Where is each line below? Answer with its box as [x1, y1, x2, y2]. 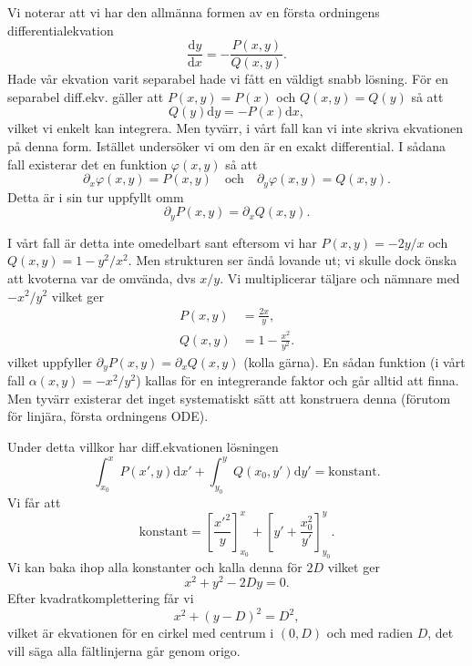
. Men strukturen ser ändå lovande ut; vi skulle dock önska [128, 251, 457, 270]
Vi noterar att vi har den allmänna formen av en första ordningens [7, 3, 380, 21]
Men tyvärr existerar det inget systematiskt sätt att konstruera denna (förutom [7, 388, 451, 407]
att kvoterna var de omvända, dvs [7, 268, 196, 287]
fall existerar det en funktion [7, 154, 168, 173]
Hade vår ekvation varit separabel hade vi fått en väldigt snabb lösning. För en [7, 69, 449, 88]
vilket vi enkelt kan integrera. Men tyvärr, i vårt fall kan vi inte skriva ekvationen [7, 118, 464, 138]
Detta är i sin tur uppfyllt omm [7, 187, 184, 206]
